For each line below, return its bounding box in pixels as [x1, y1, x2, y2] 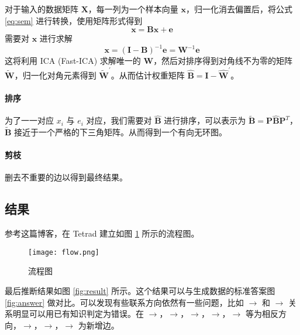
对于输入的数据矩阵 [5, 3, 78, 15]
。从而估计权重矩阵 [111, 69, 185, 81]
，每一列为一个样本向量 [88, 3, 178, 15]
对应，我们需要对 [86, 114, 152, 127]
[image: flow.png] [28, 248, 99, 257]
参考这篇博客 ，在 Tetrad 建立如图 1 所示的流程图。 [5, 227, 199, 240]
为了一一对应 [5, 114, 54, 127]
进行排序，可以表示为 [164, 114, 246, 127]
